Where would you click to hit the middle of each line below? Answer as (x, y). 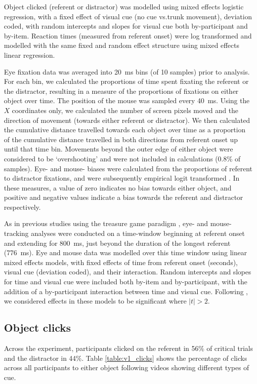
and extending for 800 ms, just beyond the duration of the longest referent (117, 243)
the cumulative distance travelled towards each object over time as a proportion (125, 130)
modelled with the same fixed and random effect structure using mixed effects (122, 45)
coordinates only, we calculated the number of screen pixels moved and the (125, 110)
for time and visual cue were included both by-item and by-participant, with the (126, 282)
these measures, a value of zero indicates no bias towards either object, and (118, 187)
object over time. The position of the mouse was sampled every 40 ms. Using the (127, 100)
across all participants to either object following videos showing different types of (127, 367)
